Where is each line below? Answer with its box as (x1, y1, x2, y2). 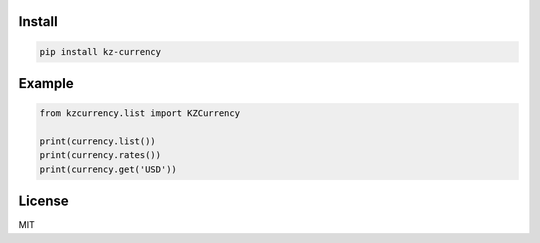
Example (18, 75, 74, 92)
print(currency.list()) (39, 135, 157, 147)
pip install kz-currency (39, 46, 162, 57)
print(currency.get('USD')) (39, 163, 177, 175)
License (18, 193, 69, 210)
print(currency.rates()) (39, 150, 162, 161)
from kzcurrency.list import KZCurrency (39, 108, 240, 119)
